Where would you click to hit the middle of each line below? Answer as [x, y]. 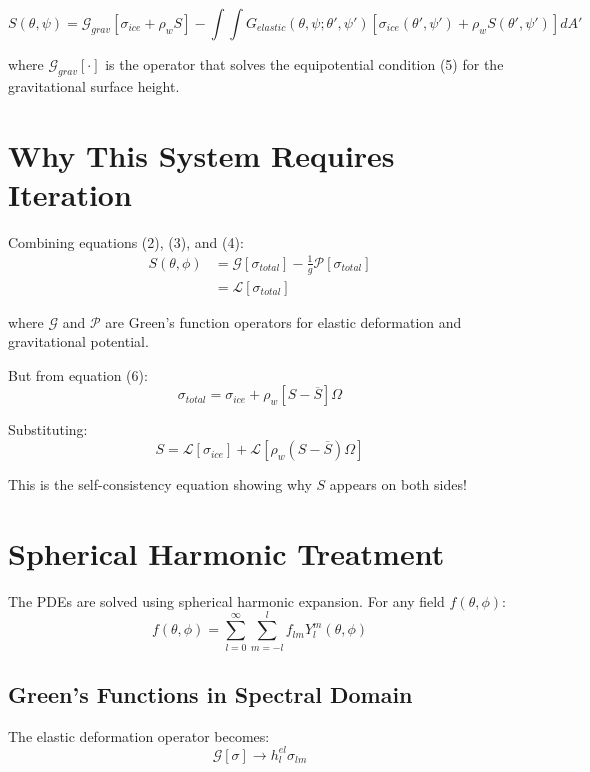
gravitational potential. [78, 341]
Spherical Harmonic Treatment [226, 552]
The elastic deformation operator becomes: [139, 735]
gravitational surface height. [94, 85]
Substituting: [48, 429]
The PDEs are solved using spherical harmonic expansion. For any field [226, 600]
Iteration [70, 193]
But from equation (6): [78, 374]
